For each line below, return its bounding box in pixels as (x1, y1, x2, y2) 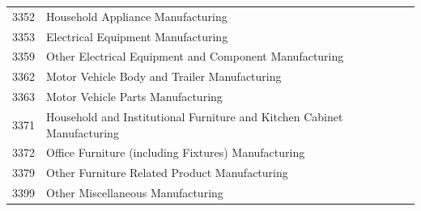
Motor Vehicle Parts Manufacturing (46, 88, 223, 105)
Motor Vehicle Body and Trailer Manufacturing (46, 68, 282, 85)
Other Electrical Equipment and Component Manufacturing (46, 48, 344, 65)
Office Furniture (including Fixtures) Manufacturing (46, 144, 305, 161)
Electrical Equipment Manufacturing (46, 27, 228, 44)
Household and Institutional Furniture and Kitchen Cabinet (46, 108, 343, 124)
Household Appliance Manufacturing (46, 7, 228, 24)
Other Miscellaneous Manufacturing (46, 184, 223, 201)
